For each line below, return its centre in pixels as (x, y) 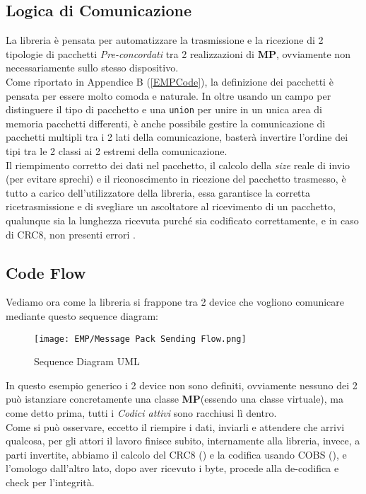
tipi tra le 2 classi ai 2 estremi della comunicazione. (117, 151)
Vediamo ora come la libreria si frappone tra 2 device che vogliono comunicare (175, 302)
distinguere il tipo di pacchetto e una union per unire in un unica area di (164, 109)
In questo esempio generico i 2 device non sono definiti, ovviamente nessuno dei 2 (182, 385)
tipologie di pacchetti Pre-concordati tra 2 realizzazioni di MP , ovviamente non (178, 53)
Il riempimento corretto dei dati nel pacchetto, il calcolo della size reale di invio (178, 165)
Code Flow (46, 272)
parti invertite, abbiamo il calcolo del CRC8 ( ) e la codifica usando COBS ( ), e (176, 454)
